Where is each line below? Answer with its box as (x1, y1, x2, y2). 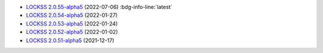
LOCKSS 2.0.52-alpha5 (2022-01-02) (26, 29, 118, 36)
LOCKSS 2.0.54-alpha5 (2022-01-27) (26, 12, 118, 19)
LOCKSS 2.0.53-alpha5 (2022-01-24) (26, 20, 118, 27)
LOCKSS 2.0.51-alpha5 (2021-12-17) (26, 36, 115, 44)
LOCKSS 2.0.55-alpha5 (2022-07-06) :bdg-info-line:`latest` (26, 4, 173, 10)
